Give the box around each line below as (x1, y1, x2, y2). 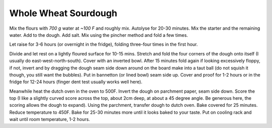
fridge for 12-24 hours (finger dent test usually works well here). (9, 79, 143, 85)
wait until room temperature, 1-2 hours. (9, 116, 90, 122)
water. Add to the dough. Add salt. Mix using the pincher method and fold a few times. (9, 32, 188, 38)
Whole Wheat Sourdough (9, 8, 118, 19)
